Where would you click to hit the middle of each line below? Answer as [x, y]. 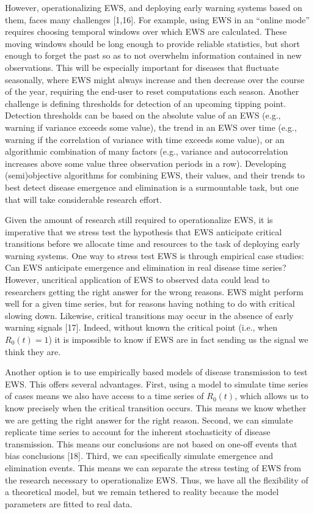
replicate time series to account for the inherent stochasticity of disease [138, 432]
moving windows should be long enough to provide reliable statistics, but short [152, 43]
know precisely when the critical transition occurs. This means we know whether [156, 408]
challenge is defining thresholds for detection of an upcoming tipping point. [146, 103]
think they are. [33, 351]
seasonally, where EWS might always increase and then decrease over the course [155, 79]
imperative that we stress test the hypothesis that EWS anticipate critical [144, 231]
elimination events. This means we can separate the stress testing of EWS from [153, 467]
